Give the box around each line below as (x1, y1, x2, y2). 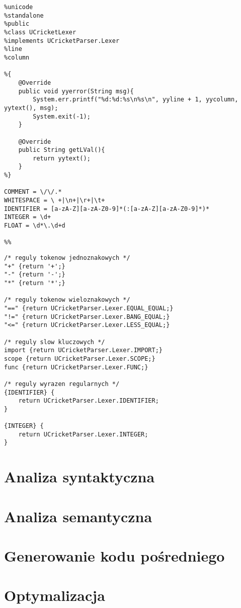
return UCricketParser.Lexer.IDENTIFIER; (18, 397, 159, 405)
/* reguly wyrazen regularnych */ (4, 380, 120, 388)
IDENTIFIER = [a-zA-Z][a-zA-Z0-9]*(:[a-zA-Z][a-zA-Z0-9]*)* (4, 205, 210, 212)
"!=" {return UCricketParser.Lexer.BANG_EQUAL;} (4, 313, 170, 320)
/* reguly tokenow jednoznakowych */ (4, 254, 130, 262)
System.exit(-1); (33, 113, 91, 120)
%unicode (4, 4, 33, 11)
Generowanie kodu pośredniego (4, 545, 225, 566)
